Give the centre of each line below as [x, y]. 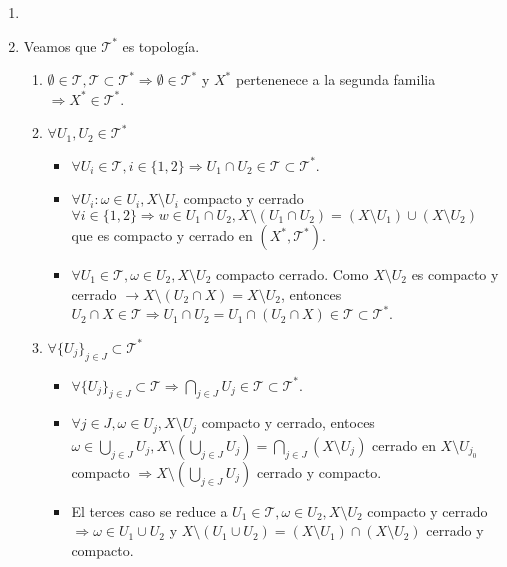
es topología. [161, 45]
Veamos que [60, 45]
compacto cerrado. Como [292, 274]
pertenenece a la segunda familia [335, 79]
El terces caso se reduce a [149, 510]
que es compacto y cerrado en [162, 235]
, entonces [311, 293]
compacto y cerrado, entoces [288, 422]
